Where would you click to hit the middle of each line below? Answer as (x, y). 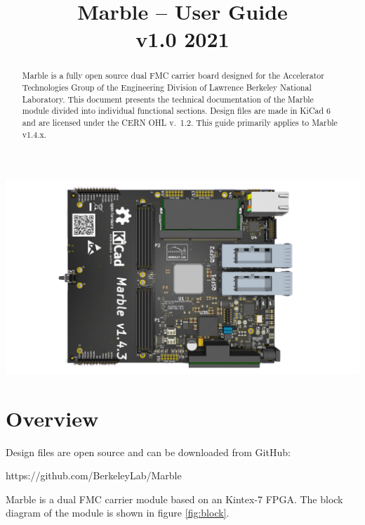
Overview (52, 418)
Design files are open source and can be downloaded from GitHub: (148, 452)
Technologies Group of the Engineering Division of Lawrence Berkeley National (167, 87)
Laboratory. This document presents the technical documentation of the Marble (168, 99)
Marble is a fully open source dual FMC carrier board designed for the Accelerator (173, 76)
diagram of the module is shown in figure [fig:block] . (118, 513)
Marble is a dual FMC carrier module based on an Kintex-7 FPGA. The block (174, 499)
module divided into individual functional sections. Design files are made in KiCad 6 (176, 111)
